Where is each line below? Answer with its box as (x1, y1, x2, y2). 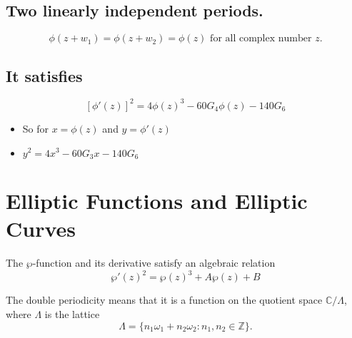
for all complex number (210, 34, 312, 44)
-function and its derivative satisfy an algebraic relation (32, 255, 276, 270)
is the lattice (44, 306, 100, 321)
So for (22, 121, 49, 135)
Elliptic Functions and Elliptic (6, 186, 308, 215)
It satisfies (6, 64, 83, 86)
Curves (6, 214, 76, 243)
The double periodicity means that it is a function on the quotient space (6, 292, 323, 307)
